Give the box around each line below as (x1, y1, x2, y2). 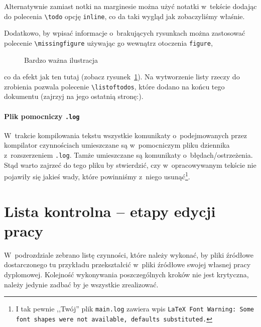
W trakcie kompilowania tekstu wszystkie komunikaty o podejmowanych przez (4, 130, 247, 140)
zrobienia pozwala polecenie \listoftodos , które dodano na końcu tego (4, 81, 225, 91)
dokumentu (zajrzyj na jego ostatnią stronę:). (4, 91, 144, 101)
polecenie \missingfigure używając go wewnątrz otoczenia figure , (4, 37, 213, 48)
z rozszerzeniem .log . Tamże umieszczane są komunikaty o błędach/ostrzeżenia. (4, 149, 253, 160)
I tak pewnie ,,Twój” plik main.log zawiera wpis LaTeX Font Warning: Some (16, 303, 254, 314)
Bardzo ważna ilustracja (24, 54, 98, 65)
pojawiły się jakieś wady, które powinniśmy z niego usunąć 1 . (4, 170, 190, 181)
